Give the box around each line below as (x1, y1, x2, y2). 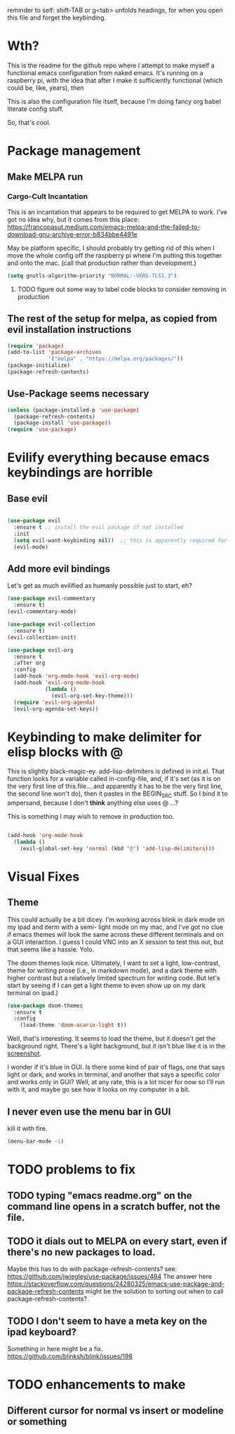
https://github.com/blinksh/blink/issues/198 (7, 1352, 133, 1361)
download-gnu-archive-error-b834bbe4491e (7, 230, 138, 238)
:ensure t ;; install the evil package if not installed (13, 524, 184, 531)
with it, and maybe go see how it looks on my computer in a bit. (7, 1085, 191, 1094)
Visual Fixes (7, 869, 80, 884)
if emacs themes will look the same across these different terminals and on (7, 930, 224, 938)
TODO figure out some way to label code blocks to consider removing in (17, 284, 227, 294)
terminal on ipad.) (7, 988, 58, 996)
